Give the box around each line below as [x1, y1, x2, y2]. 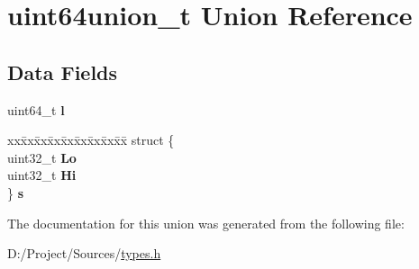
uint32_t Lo [7, 148, 77, 166]
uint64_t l [7, 100, 65, 119]
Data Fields [7, 58, 118, 85]
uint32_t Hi [7, 166, 77, 184]
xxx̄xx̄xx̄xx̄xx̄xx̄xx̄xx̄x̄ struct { [7, 130, 175, 149]
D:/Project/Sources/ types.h [7, 244, 161, 263]
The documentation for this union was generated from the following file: [7, 213, 405, 232]
